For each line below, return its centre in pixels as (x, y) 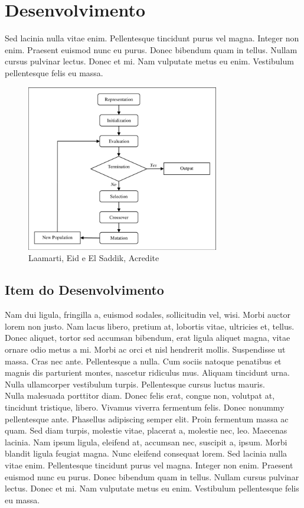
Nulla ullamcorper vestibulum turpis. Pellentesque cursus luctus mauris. (135, 384)
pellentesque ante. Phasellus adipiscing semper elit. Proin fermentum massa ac (147, 419)
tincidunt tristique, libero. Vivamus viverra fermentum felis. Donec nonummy (145, 407)
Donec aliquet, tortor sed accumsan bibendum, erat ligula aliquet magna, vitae (148, 338)
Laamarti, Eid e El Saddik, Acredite (94, 258)
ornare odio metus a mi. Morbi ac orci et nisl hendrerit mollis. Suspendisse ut (145, 349)
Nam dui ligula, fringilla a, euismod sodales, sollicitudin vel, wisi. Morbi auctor (148, 315)
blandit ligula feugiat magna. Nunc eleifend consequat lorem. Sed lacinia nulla (146, 453)
